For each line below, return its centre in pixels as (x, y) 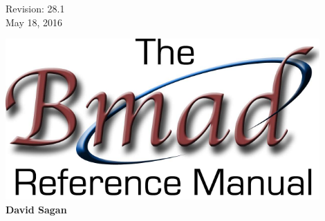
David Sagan (36, 209)
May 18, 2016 (34, 22)
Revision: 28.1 (35, 8)
